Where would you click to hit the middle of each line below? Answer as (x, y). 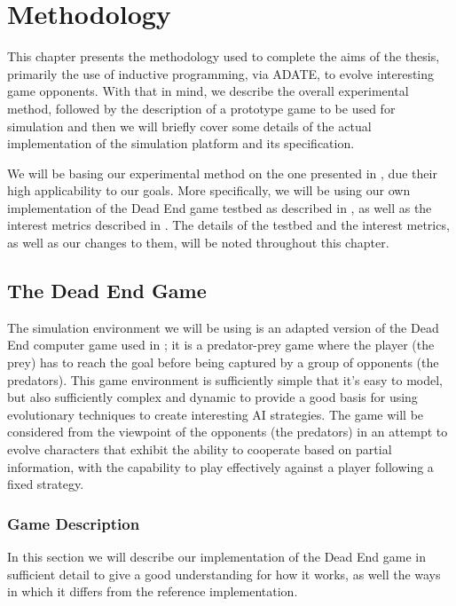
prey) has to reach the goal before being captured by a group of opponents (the (223, 362)
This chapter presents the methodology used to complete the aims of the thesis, (224, 56)
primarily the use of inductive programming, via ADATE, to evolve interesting (221, 73)
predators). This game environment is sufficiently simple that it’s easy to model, (225, 379)
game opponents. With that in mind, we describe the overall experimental (208, 91)
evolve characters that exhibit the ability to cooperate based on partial (200, 449)
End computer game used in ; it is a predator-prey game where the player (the (221, 345)
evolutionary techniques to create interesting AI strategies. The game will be (216, 414)
